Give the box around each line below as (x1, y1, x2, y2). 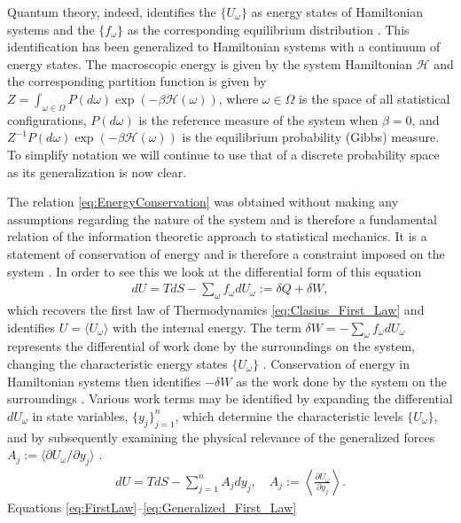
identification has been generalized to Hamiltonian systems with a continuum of (7, 37, 441, 56)
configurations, (7, 110, 87, 129)
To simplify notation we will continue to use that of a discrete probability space (7, 144, 440, 163)
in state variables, (32, 406, 129, 425)
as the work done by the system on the (236, 371, 447, 390)
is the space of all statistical (299, 89, 450, 107)
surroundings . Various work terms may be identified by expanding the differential (7, 389, 453, 408)
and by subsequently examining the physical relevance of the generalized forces (7, 427, 435, 446)
